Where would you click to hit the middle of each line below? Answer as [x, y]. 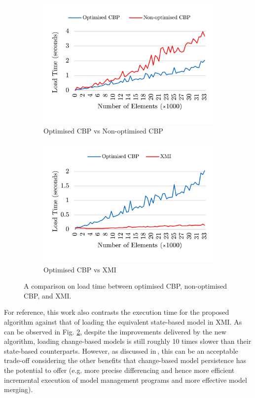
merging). [18, 389]
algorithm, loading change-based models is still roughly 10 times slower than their [128, 341]
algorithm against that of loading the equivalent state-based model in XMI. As [123, 322]
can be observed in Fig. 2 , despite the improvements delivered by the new [115, 331]
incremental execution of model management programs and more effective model [126, 380]
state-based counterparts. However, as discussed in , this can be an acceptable [121, 350]
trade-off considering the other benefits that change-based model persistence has [125, 360]
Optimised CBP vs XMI [80, 269]
